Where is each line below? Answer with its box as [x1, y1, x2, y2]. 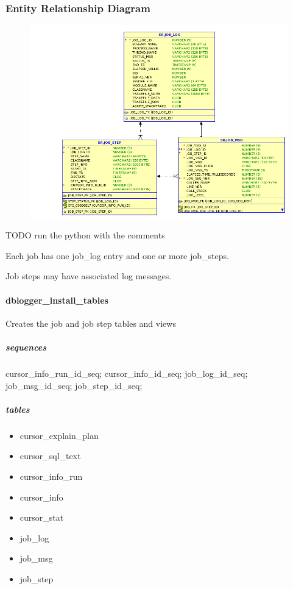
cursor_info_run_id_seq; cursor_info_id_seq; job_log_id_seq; [5, 366, 248, 379]
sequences [5, 341, 47, 354]
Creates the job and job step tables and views [5, 316, 176, 329]
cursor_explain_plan [19, 429, 99, 441]
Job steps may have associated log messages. [5, 270, 172, 282]
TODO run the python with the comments [5, 229, 165, 241]
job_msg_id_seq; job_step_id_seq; [5, 379, 143, 391]
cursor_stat [19, 511, 64, 524]
